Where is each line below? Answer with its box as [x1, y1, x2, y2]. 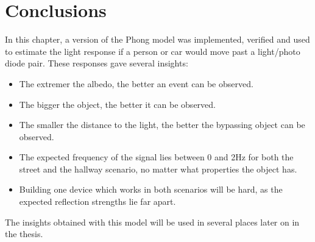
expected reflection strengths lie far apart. [19, 195, 176, 208]
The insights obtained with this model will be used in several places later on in [5, 215, 300, 228]
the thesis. [5, 227, 43, 240]
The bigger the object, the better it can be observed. [19, 98, 216, 110]
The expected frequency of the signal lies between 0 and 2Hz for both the [19, 151, 294, 163]
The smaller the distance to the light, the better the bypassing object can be [19, 118, 305, 131]
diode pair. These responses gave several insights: [5, 57, 188, 69]
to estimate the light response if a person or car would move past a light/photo [5, 44, 300, 57]
